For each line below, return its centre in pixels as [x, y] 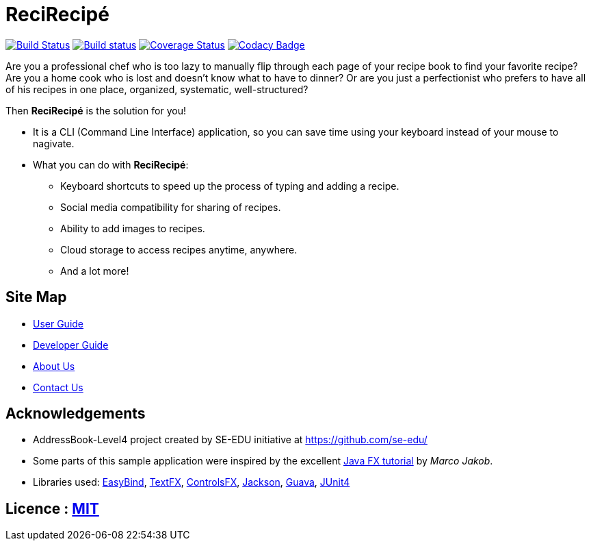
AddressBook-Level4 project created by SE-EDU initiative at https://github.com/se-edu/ [230, 440]
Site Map [36, 297]
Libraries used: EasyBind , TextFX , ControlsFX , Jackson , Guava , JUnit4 [192, 482]
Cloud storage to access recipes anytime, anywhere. [179, 249]
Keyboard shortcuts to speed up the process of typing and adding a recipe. [230, 186]
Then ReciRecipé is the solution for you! [96, 110]
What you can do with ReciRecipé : [111, 164]
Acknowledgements [76, 414]
